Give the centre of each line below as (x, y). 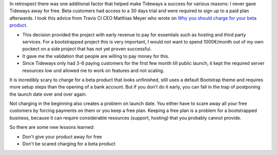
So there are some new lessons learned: (52, 127)
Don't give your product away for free (62, 137)
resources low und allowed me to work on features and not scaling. (93, 70)
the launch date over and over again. (48, 94)
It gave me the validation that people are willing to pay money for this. (96, 56)
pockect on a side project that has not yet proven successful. (87, 49)
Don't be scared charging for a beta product (69, 144)
